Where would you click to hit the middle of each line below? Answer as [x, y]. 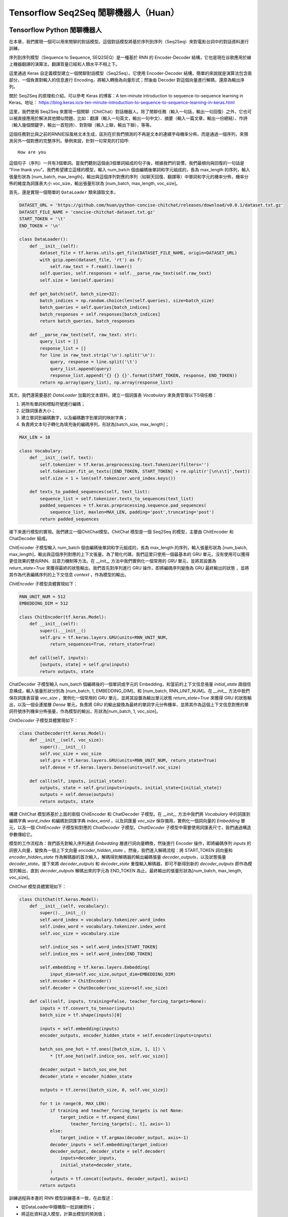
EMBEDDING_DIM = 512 [44, 603]
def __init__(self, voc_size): [67, 740]
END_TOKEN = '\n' [40, 226]
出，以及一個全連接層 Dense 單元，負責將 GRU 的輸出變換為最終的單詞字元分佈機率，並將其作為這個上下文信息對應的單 [129, 704]
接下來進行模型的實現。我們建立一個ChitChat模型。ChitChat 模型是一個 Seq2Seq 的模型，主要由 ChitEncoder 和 [121, 532]
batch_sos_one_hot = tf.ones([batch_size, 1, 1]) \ [103, 1049]
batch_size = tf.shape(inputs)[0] [81, 1015]
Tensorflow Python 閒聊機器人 [55, 30]
